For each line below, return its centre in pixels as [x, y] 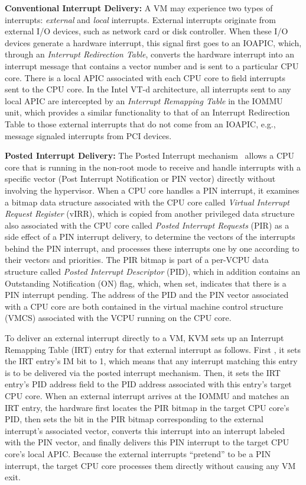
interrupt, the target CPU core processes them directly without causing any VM [150, 465]
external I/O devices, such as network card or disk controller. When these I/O [147, 31]
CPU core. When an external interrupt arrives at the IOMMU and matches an [147, 396]
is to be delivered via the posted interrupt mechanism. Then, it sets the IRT [143, 372]
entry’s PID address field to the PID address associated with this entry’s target [148, 384]
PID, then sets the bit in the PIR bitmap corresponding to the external [134, 419]
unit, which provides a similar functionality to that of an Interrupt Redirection [147, 112]
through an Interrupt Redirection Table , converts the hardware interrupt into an [150, 54]
